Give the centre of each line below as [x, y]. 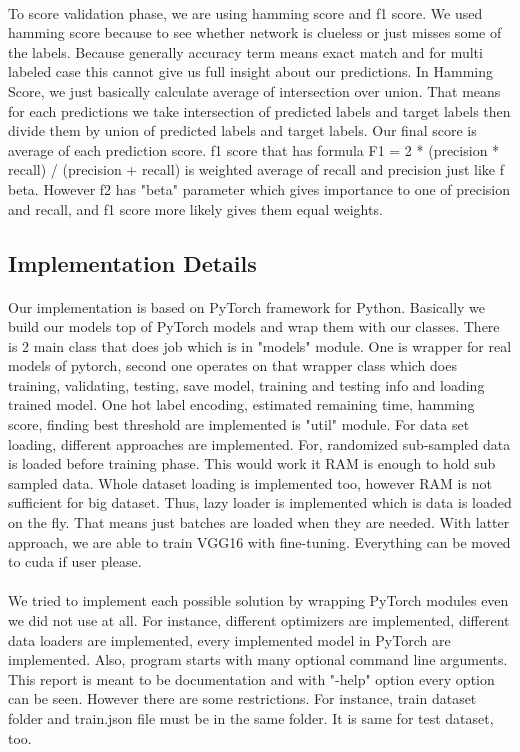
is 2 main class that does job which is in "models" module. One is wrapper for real [260, 345]
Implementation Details [132, 262]
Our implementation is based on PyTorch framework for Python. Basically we [247, 306]
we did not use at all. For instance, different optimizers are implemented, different [259, 620]
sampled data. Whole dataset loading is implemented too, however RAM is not [250, 482]
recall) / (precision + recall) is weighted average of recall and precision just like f [256, 169]
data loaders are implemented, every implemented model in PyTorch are [229, 639]
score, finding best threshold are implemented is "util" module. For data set [239, 424]
